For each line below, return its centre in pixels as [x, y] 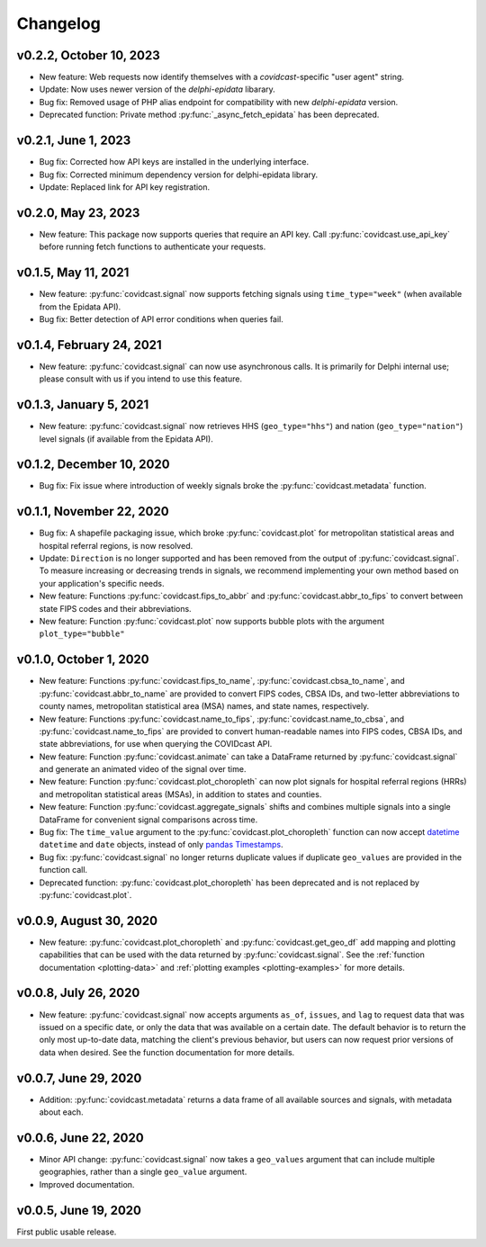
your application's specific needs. [102, 583]
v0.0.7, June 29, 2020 [79, 1078]
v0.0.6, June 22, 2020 [80, 1138]
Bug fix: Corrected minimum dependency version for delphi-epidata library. [179, 175]
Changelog [58, 23]
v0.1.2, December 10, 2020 [93, 465]
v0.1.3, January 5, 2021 [83, 405]
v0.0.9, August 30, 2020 [87, 921]
